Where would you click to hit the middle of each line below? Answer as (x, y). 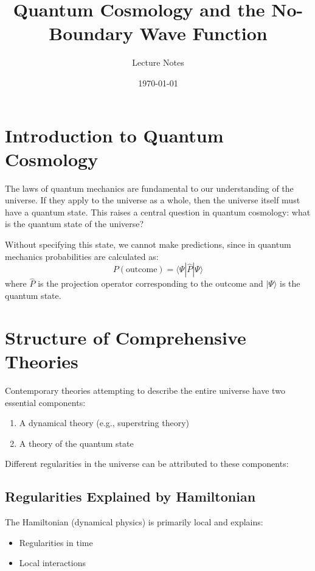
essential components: (45, 402)
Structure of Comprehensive (126, 337)
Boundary (91, 33)
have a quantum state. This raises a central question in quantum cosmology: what (158, 212)
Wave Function (203, 33)
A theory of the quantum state (76, 443)
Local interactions (52, 563)
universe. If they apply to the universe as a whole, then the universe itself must (153, 200)
